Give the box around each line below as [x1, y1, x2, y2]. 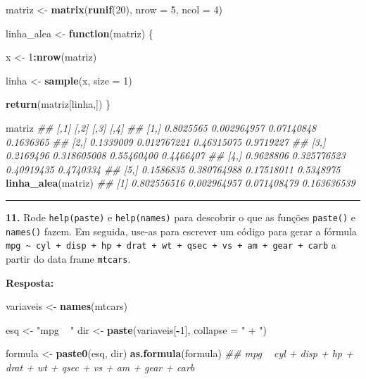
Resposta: [6, 275, 54, 290]
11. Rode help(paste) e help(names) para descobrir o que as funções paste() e [6, 209, 356, 224]
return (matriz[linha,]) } [6, 97, 111, 111]
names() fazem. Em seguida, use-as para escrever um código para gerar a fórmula [6, 223, 357, 238]
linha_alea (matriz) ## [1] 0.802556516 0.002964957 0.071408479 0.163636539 [6, 175, 355, 190]
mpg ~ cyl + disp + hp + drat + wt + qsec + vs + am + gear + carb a [6, 237, 336, 252]
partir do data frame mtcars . [6, 251, 131, 266]
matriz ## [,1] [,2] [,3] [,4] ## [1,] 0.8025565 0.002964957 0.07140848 [6, 120, 317, 135]
